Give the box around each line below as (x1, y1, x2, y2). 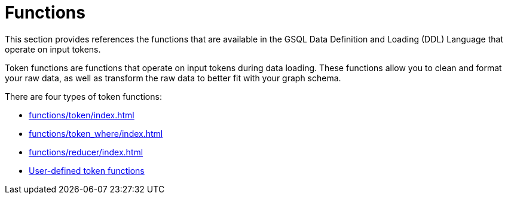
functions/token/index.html (29, 109, 134, 120)
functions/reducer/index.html (29, 146, 143, 157)
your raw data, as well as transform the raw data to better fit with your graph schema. (5, 72, 341, 83)
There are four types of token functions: (5, 91, 162, 102)
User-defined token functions (29, 165, 145, 176)
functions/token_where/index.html (29, 128, 163, 139)
